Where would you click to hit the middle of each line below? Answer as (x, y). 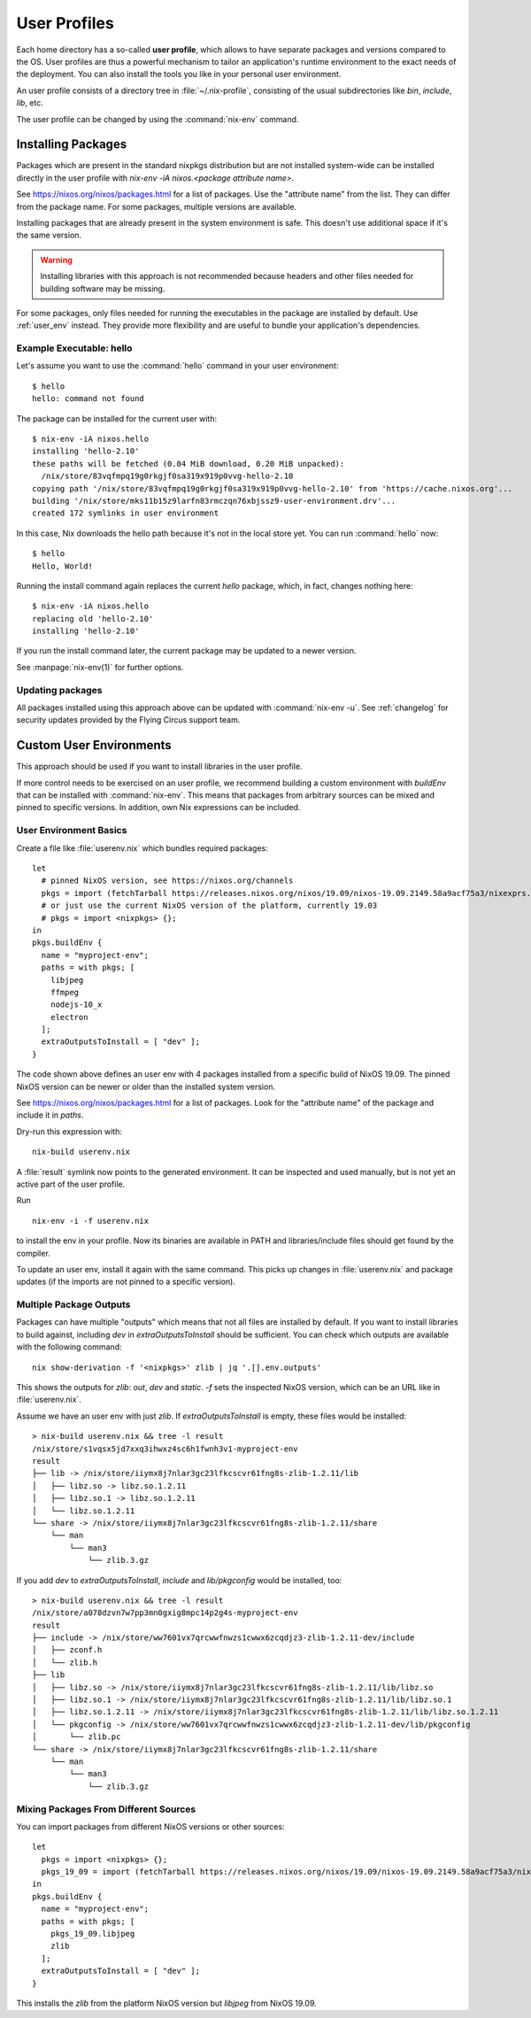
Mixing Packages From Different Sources (106, 1809)
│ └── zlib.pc (77, 1737)
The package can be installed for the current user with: (116, 418)
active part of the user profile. (71, 1184)
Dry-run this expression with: (69, 1131)
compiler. (33, 1253)
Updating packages (59, 690)
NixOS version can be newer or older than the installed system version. (146, 1086)
